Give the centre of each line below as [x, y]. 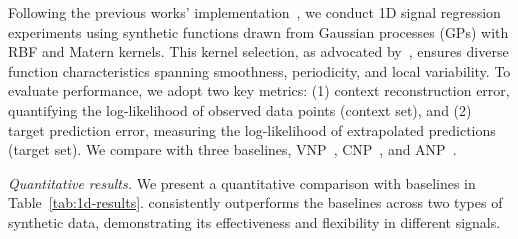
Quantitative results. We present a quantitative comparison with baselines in [242, 182]
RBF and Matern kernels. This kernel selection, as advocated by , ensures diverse [258, 51]
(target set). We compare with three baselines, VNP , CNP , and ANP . [232, 149]
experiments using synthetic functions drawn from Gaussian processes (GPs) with [258, 31]
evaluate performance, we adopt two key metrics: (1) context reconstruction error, [259, 90]
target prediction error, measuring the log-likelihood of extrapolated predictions [252, 129]
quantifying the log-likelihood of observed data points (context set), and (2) [240, 109]
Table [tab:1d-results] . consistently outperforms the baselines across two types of [255, 202]
